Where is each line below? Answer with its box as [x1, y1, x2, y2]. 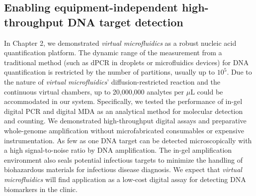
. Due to [227, 67, 252, 77]
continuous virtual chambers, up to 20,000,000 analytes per [4, 86, 184, 97]
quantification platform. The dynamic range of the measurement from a [4, 47, 222, 58]
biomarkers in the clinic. [4, 184, 78, 194]
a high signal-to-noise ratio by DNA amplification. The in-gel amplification [4, 145, 232, 155]
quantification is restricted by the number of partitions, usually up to [4, 67, 215, 77]
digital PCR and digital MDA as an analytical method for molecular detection [4, 105, 243, 116]
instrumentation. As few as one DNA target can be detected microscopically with [4, 135, 252, 145]
